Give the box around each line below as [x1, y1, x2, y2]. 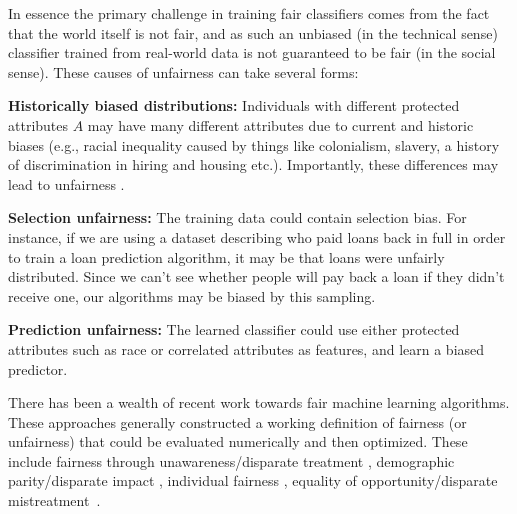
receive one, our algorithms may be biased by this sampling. [8, 285, 376, 306]
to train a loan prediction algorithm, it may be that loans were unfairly [8, 246, 445, 267]
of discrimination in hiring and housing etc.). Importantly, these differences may [8, 154, 499, 175]
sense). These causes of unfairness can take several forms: [8, 61, 359, 82]
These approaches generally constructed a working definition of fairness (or [8, 411, 467, 432]
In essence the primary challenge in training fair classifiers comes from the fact [8, 3, 490, 23]
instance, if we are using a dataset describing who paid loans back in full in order [8, 226, 506, 247]
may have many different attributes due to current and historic [87, 114, 474, 135]
